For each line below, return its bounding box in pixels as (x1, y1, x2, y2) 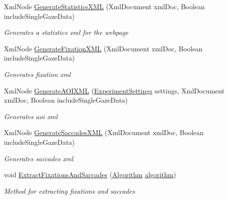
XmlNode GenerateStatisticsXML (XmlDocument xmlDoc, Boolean (4, 1, 205, 11)
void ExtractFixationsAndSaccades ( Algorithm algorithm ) (4, 169, 176, 180)
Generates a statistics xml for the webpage (4, 27, 129, 37)
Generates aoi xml (4, 111, 58, 121)
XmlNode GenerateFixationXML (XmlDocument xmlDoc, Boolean (4, 43, 203, 53)
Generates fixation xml (4, 69, 71, 79)
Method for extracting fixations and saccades (4, 185, 135, 196)
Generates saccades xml (4, 153, 74, 163)
